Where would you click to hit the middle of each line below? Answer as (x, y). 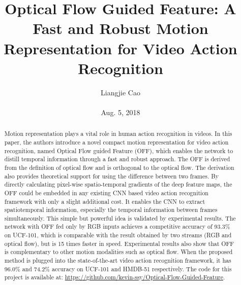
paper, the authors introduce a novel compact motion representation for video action (116, 142)
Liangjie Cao (120, 92)
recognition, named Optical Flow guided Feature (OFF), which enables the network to (119, 150)
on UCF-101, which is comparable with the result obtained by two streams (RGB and (118, 235)
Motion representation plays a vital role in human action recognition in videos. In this (118, 134)
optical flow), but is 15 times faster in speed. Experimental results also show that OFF (119, 243)
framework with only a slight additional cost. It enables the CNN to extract (105, 201)
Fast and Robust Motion (120, 28)
